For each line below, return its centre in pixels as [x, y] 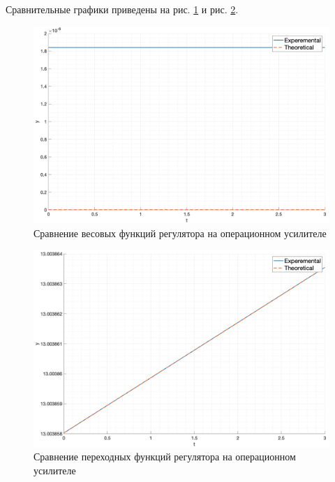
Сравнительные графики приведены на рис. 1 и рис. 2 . [122, 9]
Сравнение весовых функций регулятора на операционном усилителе [180, 233]
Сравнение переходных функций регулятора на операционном [165, 457]
